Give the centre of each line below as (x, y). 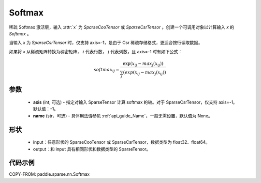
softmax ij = (106, 70)
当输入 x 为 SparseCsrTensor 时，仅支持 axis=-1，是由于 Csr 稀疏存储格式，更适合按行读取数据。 (106, 43)
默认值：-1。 (46, 109)
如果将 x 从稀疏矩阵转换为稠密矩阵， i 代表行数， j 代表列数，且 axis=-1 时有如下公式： (96, 51)
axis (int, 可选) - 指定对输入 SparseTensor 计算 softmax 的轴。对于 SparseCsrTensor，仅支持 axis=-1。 (135, 102)
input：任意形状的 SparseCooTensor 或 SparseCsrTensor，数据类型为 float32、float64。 (122, 142)
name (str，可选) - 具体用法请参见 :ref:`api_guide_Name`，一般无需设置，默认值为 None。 (123, 116)
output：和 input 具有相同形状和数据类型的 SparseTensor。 (92, 149)
